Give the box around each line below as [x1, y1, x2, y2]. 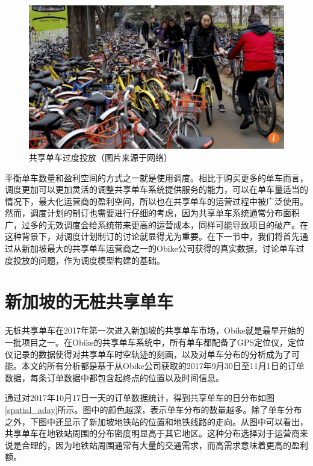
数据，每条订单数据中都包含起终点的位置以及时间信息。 [5, 371, 224, 384]
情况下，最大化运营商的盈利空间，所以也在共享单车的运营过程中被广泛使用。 [5, 194, 308, 207]
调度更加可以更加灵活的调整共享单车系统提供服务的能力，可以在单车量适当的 [5, 183, 308, 196]
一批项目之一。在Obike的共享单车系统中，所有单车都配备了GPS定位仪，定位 [5, 335, 305, 348]
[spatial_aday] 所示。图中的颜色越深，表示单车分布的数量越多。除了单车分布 [5, 403, 302, 415]
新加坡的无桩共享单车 [5, 289, 174, 314]
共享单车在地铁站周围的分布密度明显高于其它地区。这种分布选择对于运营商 [5, 427, 300, 440]
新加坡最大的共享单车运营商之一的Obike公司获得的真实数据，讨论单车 [21, 242, 296, 255]
